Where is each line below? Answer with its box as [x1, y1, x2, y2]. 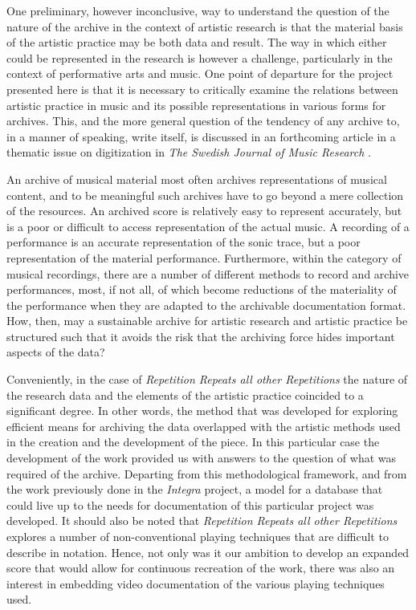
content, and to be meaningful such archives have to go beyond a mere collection [6, 186, 404, 203]
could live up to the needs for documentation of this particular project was [6, 496, 374, 513]
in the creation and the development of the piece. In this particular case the [6, 433, 380, 450]
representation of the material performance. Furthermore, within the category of [6, 249, 402, 266]
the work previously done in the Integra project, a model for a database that [6, 481, 383, 498]
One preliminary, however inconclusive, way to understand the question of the [6, 2, 389, 18]
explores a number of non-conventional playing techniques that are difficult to [6, 528, 389, 544]
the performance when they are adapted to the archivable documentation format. [6, 296, 406, 313]
